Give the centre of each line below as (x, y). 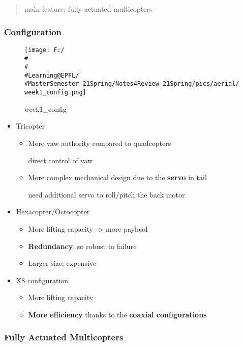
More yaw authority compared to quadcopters (100, 143)
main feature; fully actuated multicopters (88, 9)
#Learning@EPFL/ (52, 75)
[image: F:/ (44, 50)
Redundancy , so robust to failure (82, 246)
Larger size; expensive (62, 263)
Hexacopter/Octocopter (53, 212)
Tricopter (31, 126)
